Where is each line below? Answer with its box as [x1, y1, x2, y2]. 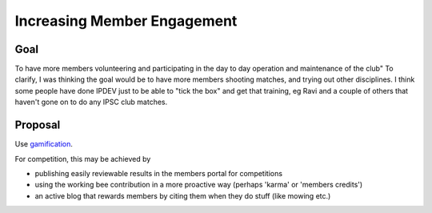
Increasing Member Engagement [14, 12, 238, 30]
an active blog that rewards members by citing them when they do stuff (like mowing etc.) [34, 191, 331, 200]
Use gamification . [14, 139, 74, 149]
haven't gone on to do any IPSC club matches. [14, 97, 168, 107]
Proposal [14, 119, 61, 132]
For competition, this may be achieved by [14, 154, 151, 163]
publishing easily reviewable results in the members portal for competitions [34, 168, 283, 178]
